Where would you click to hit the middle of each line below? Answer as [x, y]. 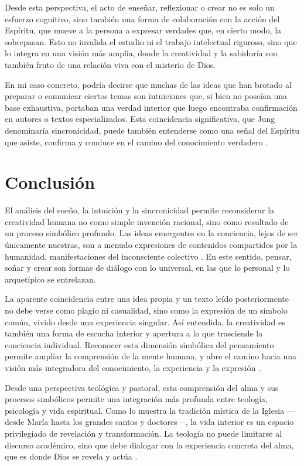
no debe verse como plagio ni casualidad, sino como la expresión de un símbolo [146, 310]
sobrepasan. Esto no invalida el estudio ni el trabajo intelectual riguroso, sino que [151, 41]
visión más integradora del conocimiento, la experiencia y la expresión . [133, 367]
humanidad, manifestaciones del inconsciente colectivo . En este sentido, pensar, [148, 256]
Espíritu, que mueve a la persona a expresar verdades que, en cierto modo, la [143, 30]
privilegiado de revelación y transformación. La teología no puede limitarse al [144, 433]
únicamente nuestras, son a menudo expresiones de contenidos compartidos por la [151, 245]
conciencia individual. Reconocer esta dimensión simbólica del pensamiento [139, 344]
